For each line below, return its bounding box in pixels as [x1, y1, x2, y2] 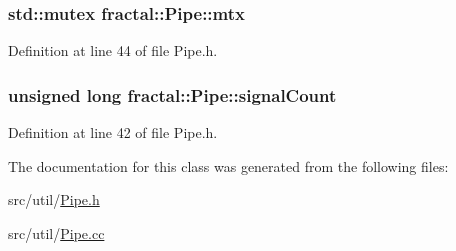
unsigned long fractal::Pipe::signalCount [8, 82, 337, 107]
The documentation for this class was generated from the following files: [8, 155, 449, 176]
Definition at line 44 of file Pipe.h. [8, 40, 218, 61]
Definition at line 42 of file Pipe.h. [8, 122, 218, 143]
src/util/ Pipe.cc [8, 222, 105, 243]
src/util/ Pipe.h [8, 189, 100, 210]
